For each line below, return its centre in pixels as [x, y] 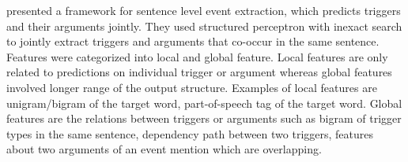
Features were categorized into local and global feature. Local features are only [197, 56]
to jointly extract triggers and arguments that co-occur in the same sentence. [193, 41]
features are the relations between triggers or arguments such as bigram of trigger [204, 118]
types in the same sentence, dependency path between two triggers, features [190, 133]
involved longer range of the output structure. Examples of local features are [192, 87]
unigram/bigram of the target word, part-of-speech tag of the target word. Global [204, 103]
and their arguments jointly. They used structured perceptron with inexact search [204, 26]
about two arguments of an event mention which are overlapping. [164, 149]
